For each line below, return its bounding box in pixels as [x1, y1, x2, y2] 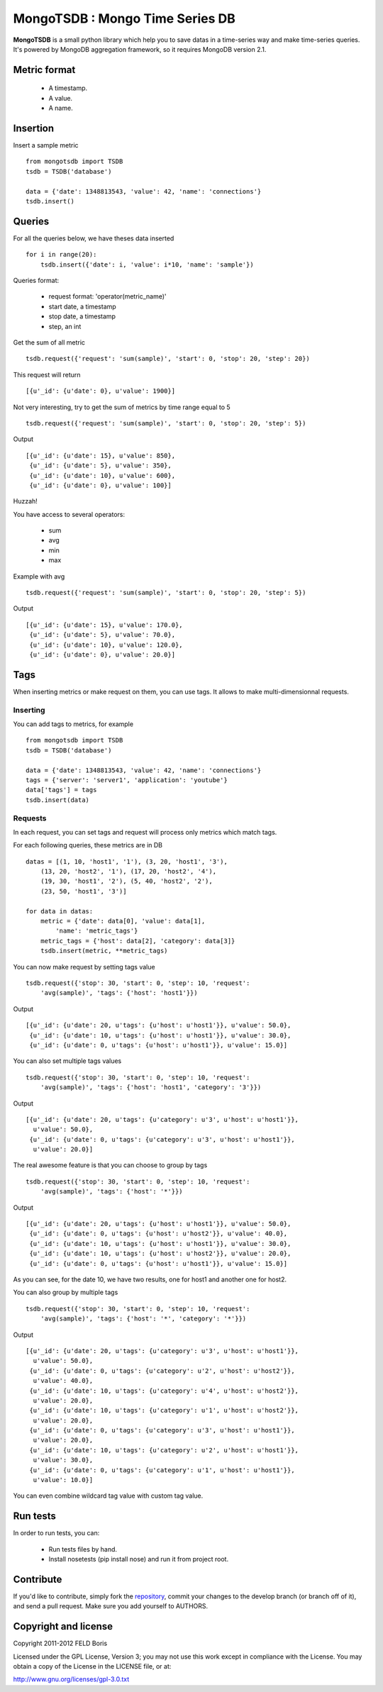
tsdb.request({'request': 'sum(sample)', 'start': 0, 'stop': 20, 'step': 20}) [26, 355, 310, 363]
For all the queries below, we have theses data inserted [13, 234, 174, 243]
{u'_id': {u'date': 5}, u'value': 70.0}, [29, 631, 176, 639]
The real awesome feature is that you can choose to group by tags [13, 1161, 208, 1169]
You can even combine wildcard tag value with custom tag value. [13, 1491, 204, 1500]
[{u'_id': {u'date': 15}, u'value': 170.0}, [26, 620, 184, 629]
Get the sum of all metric [13, 338, 85, 347]
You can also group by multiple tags [13, 1288, 118, 1297]
